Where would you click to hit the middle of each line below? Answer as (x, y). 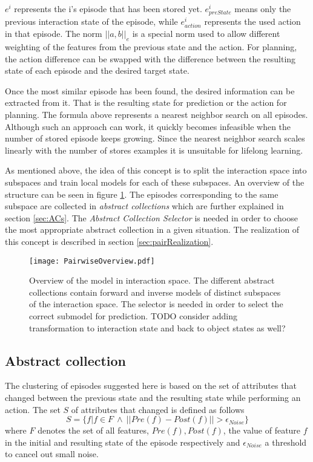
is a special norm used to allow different (206, 34)
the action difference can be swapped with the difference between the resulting (150, 58)
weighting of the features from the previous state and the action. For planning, (151, 47)
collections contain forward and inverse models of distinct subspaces (155, 292)
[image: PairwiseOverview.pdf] (92, 261)
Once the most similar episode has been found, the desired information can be (150, 90)
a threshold (286, 442)
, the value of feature (262, 430)
